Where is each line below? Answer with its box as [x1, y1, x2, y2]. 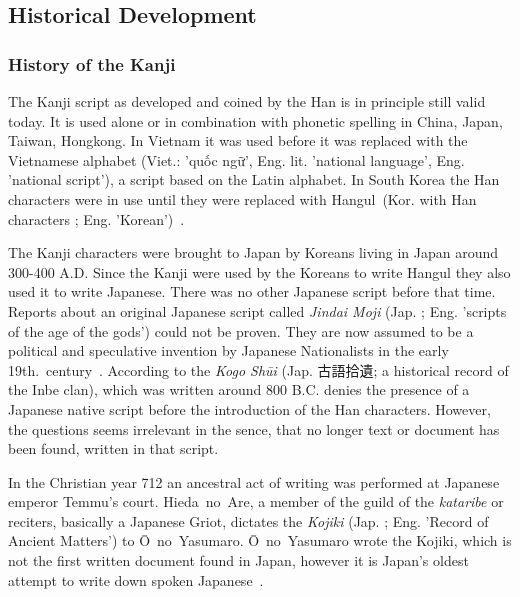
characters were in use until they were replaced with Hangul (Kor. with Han [8, 188, 477, 209]
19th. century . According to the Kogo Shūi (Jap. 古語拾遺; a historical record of [8, 359, 509, 380]
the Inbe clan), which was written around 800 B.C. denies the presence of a [8, 379, 470, 400]
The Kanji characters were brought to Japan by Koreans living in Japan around [8, 242, 499, 263]
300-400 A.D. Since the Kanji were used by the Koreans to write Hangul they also [8, 261, 511, 282]
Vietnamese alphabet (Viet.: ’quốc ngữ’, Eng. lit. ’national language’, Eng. [8, 149, 465, 170]
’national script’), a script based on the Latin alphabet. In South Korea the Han [8, 169, 500, 190]
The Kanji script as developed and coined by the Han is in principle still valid [8, 91, 486, 111]
